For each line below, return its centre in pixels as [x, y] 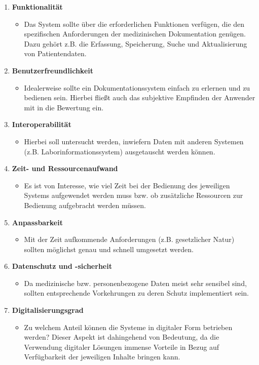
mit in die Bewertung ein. [64, 107]
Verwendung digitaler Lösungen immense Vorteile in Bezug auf [122, 347]
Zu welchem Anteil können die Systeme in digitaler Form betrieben [128, 327]
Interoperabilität [42, 124]
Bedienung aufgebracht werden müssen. [85, 205]
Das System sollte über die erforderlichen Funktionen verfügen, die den [134, 24]
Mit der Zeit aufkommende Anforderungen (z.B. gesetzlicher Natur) [129, 239]
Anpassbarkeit [37, 222]
